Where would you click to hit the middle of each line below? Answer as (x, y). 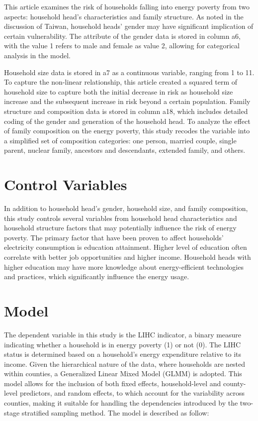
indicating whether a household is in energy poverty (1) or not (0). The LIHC (123, 344)
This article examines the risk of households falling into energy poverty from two (127, 6)
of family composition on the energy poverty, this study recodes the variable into (127, 131)
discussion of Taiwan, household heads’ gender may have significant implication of (129, 26)
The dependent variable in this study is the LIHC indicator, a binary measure (123, 334)
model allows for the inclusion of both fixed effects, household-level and (113, 383)
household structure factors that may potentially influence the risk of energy (120, 228)
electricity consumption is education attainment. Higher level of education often (126, 247)
